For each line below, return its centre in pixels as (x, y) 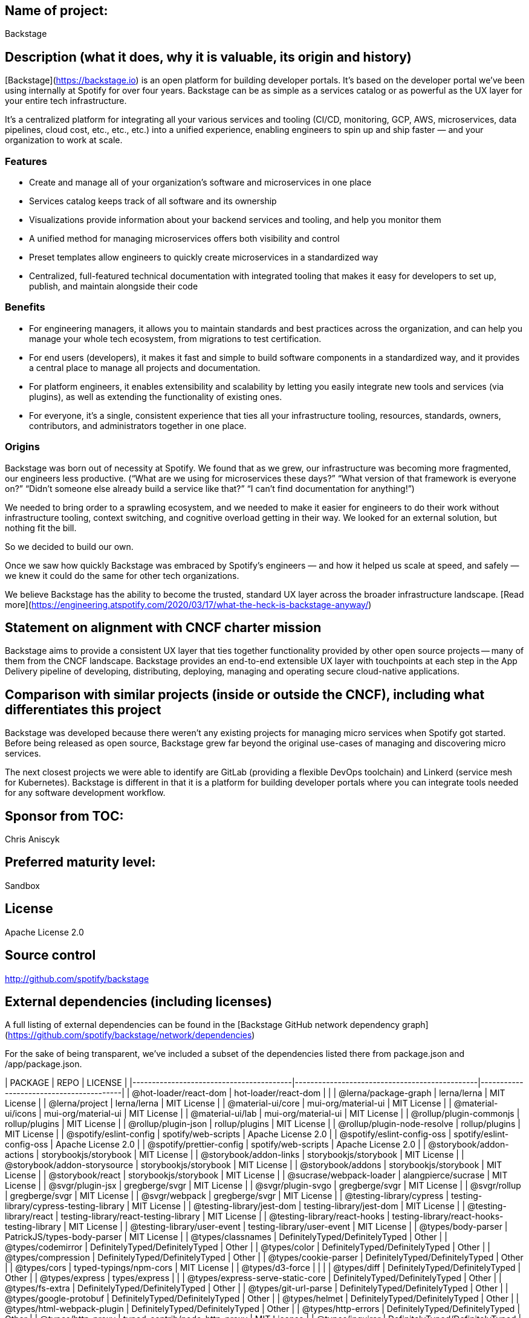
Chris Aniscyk (32, 839)
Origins (22, 447)
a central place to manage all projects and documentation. (145, 367)
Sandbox (22, 885)
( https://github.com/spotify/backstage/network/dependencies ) (130, 1035)
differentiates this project (83, 709)
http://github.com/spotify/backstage (77, 978)
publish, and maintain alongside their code (114, 286)
